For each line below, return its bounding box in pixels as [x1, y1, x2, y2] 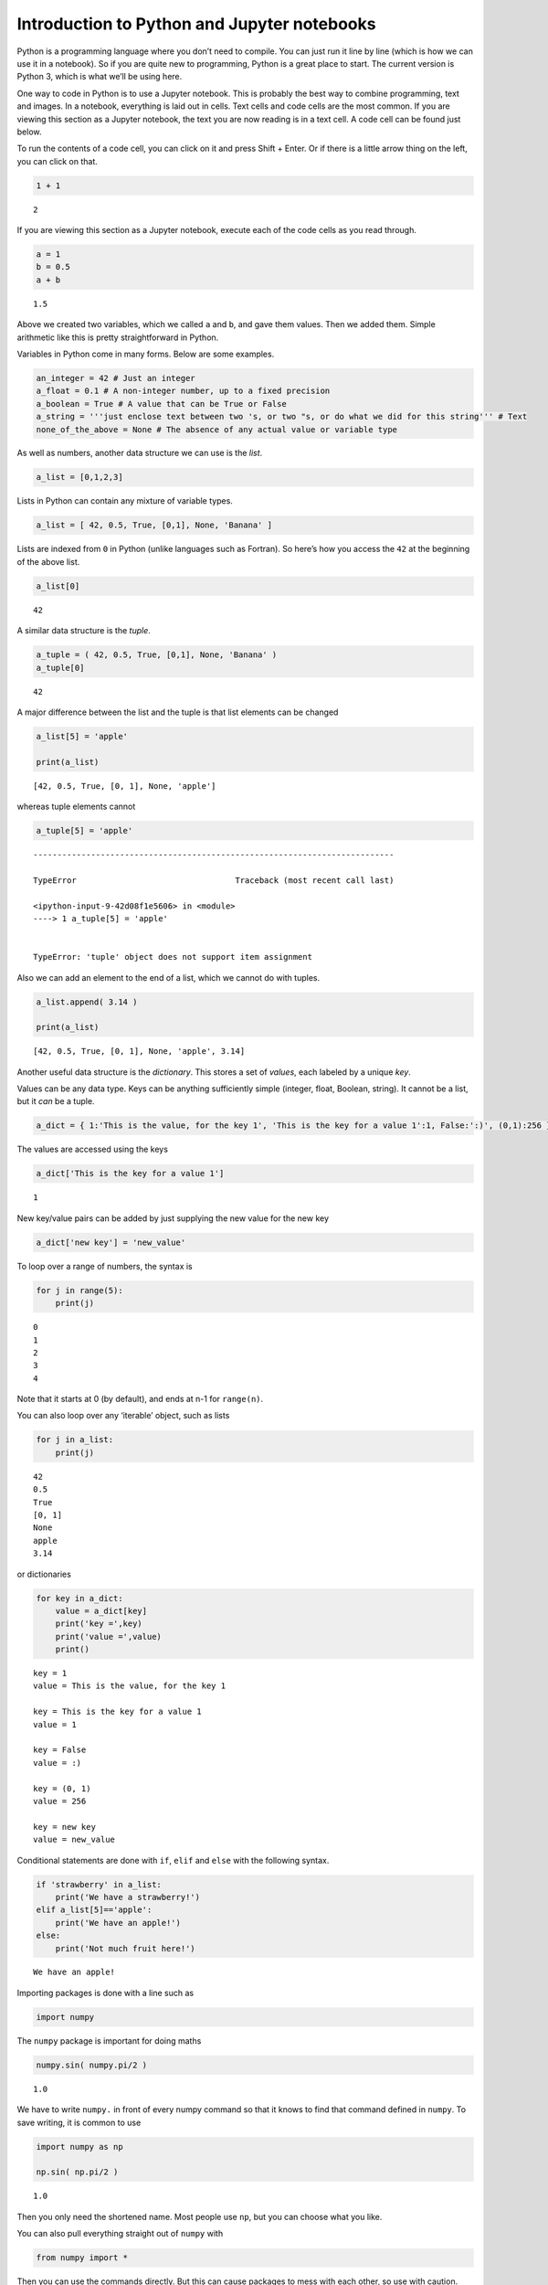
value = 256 [33, 1796, 87, 1806]
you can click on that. [16, 155, 98, 166]
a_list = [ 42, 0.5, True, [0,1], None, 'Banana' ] [36, 520, 273, 530]
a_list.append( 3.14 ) [36, 996, 138, 1007]
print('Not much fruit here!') [55, 1943, 195, 1953]
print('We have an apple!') [55, 1918, 182, 1928]
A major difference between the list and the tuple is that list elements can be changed [16, 707, 339, 717]
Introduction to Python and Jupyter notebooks [16, 14, 376, 34]
